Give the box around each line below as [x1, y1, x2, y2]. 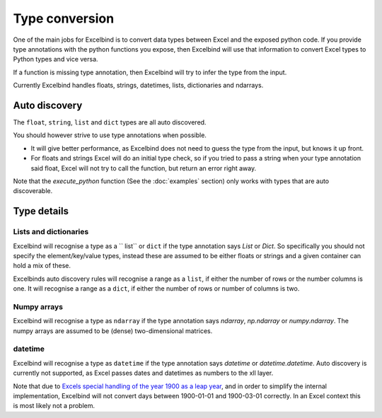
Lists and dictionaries [13, 227, 89, 237]
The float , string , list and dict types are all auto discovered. [13, 118, 207, 127]
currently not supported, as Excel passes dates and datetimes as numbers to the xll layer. [13, 368, 274, 378]
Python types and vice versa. [13, 55, 98, 64]
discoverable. [13, 187, 53, 195]
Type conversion [13, 11, 115, 26]
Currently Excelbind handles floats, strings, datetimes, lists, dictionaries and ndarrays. [13, 81, 264, 90]
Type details [13, 205, 69, 217]
